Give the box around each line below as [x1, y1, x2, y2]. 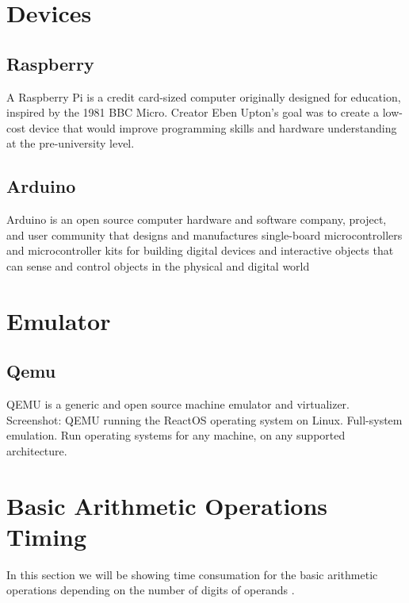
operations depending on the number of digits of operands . [6, 582, 295, 598]
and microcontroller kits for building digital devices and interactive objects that [6, 242, 394, 259]
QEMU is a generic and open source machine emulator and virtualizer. [6, 396, 350, 413]
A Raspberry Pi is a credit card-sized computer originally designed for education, [6, 88, 401, 105]
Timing [6, 520, 87, 552]
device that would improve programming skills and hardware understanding [29, 119, 397, 136]
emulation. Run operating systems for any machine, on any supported [6, 427, 346, 444]
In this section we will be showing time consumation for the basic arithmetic [6, 566, 378, 582]
